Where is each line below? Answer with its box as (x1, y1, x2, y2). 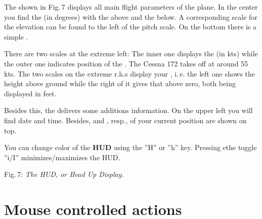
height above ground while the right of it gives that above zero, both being (4, 78, 236, 89)
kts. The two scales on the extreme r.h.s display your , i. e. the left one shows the (4, 68, 255, 79)
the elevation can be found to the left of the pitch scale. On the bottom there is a (4, 21, 257, 32)
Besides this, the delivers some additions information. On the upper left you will (4, 105, 253, 116)
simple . (4, 31, 28, 42)
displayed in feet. (4, 88, 57, 98)
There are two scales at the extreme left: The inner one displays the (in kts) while (4, 48, 258, 59)
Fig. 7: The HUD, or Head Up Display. (4, 169, 124, 179)
